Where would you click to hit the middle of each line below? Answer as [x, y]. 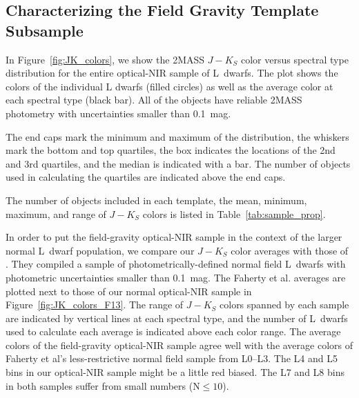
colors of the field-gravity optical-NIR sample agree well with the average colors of [179, 345]
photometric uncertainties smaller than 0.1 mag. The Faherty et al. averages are [176, 277]
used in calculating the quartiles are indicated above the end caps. [146, 177]
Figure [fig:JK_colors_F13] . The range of [95, 305]
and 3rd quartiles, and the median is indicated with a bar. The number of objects [178, 163]
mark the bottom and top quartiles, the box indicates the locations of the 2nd [171, 150]
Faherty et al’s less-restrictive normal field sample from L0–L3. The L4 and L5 [172, 358]
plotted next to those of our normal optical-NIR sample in [129, 291]
